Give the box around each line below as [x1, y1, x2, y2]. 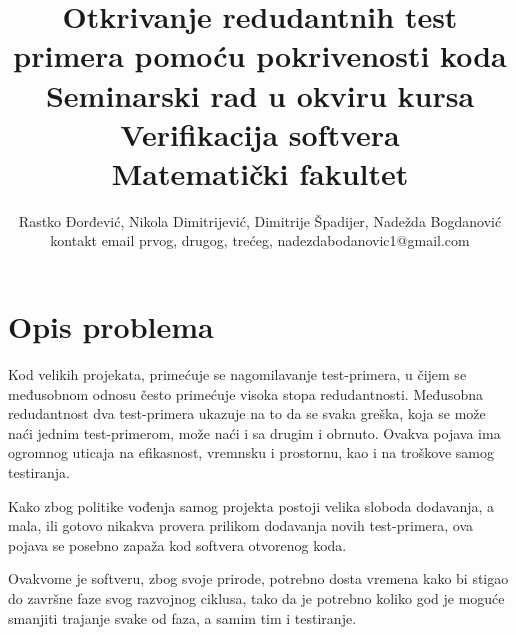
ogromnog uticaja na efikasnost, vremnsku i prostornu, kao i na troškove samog [8, 442, 494, 463]
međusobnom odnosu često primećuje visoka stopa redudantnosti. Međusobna [8, 383, 484, 404]
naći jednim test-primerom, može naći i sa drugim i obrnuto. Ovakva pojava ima [8, 422, 501, 443]
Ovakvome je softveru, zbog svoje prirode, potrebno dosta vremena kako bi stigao [8, 568, 509, 589]
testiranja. [8, 461, 70, 482]
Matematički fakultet [111, 152, 409, 193]
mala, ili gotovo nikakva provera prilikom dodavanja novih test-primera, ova [8, 515, 474, 536]
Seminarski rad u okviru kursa [45, 74, 475, 115]
